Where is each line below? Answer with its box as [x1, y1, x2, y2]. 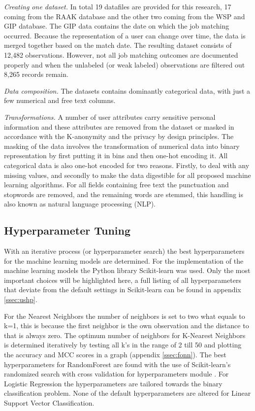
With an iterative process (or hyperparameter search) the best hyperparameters [4, 246, 245, 256]
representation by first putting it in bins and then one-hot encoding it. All [4, 150, 228, 161]
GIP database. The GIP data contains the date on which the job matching [4, 21, 229, 31]
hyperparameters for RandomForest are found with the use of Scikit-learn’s [4, 359, 231, 369]
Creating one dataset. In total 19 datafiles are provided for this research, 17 [4, 1, 231, 11]
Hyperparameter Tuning [4, 223, 131, 238]
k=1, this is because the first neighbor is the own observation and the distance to [4, 320, 249, 331]
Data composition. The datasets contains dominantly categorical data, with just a [4, 85, 250, 96]
